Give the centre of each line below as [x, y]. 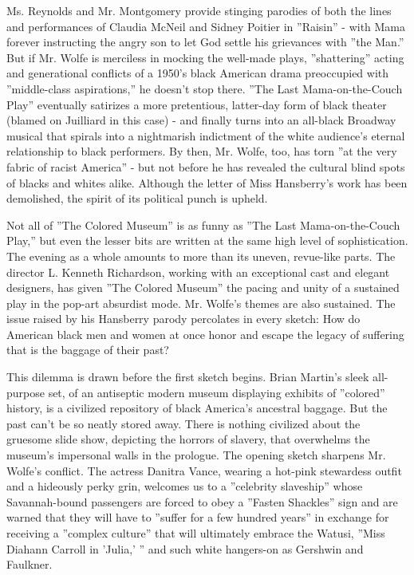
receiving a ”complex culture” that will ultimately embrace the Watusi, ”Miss [196, 533]
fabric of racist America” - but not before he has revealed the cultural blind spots [206, 166]
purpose [26, 392]
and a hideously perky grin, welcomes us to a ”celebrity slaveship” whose [185, 486]
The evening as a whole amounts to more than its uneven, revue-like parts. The [201, 256]
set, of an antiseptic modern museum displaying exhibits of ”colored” [217, 392]
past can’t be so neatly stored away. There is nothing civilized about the [183, 423]
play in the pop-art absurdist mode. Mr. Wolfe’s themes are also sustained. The [201, 303]
